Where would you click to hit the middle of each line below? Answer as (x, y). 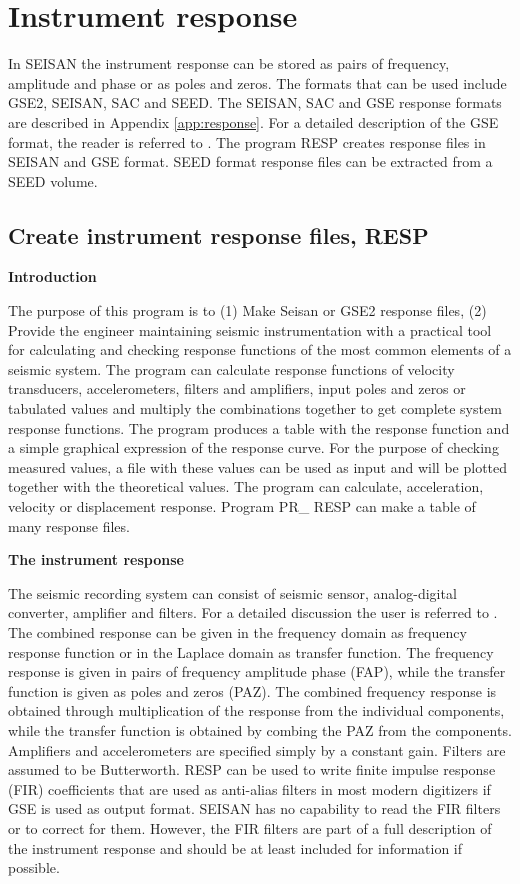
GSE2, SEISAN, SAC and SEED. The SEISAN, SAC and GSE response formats (255, 102)
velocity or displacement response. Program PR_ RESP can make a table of (242, 506)
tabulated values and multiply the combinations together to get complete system (255, 408)
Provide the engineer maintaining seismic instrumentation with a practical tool (250, 329)
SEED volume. (53, 180)
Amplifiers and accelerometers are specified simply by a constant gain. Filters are (257, 749)
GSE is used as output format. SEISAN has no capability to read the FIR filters (254, 808)
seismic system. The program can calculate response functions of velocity (231, 368)
